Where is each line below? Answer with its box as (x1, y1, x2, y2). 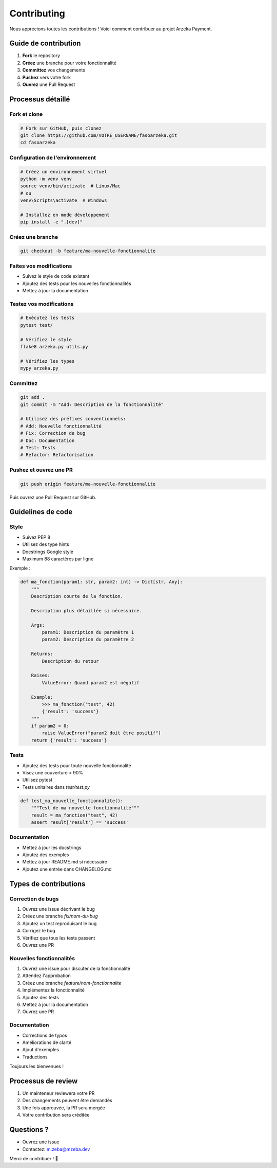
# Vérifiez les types (20, 358, 75, 364)
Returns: (31, 651, 53, 657)
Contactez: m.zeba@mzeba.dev (22, 1146, 90, 1152)
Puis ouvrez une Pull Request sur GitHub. (9, 494, 97, 500)
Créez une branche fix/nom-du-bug (22, 913, 98, 919)
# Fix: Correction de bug (20, 430, 86, 436)
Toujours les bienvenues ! (9, 1063, 64, 1070)
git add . (20, 394, 45, 400)
